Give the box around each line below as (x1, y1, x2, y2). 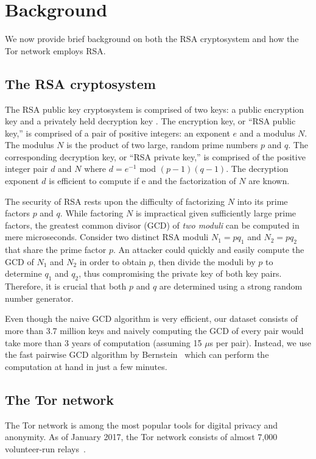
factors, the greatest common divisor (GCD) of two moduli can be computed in (5, 218, 300, 231)
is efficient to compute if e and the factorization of (49, 174, 236, 187)
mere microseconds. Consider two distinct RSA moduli (5, 230, 209, 243)
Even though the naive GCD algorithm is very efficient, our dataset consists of (5, 312, 298, 325)
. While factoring (60, 207, 124, 219)
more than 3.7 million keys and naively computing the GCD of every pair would (5, 324, 304, 337)
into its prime (237, 194, 288, 207)
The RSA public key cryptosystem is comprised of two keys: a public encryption (5, 102, 304, 115)
